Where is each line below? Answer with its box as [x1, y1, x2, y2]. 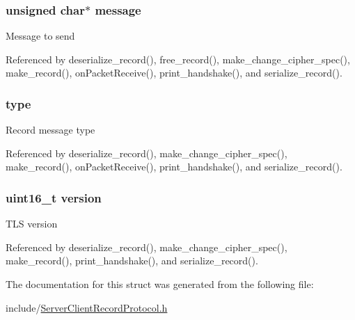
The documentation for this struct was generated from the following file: [6, 277, 314, 291]
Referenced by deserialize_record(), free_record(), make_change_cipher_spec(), [6, 51, 350, 66]
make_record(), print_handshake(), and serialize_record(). [6, 253, 258, 268]
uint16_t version [6, 189, 102, 206]
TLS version [6, 216, 58, 231]
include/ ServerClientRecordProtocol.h [6, 300, 168, 314]
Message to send [6, 29, 75, 43]
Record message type [6, 122, 95, 137]
